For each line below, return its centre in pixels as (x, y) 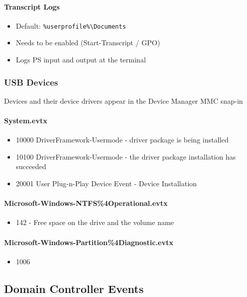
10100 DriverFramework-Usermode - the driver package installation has (126, 156)
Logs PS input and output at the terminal (81, 60)
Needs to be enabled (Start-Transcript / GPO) (88, 43)
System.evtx (26, 121)
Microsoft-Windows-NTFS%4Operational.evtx (86, 203)
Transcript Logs (32, 6)
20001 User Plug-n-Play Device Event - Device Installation (106, 183)
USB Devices (31, 82)
